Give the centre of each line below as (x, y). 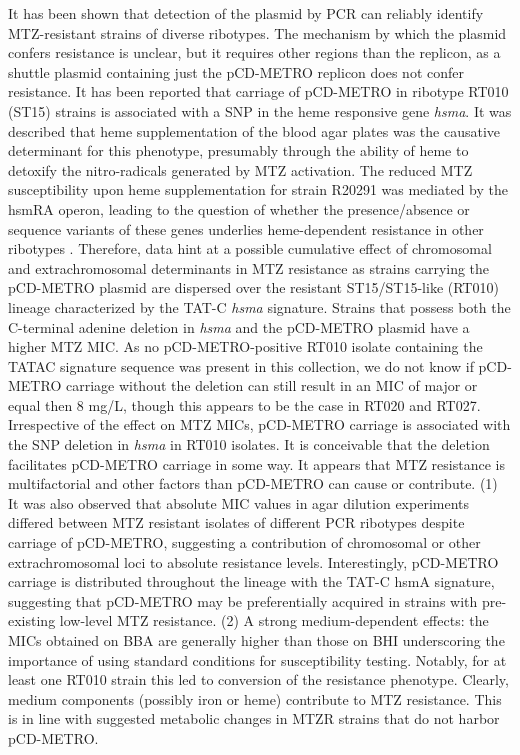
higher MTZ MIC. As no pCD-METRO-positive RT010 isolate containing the (245, 346)
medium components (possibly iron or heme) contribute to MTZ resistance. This (255, 698)
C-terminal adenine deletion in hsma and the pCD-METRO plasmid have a (239, 326)
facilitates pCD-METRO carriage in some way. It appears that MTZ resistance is (256, 463)
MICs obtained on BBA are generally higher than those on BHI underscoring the (256, 640)
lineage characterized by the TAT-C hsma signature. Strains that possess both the (259, 306)
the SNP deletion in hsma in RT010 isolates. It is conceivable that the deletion (249, 444)
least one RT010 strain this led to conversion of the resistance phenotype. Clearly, (258, 679)
